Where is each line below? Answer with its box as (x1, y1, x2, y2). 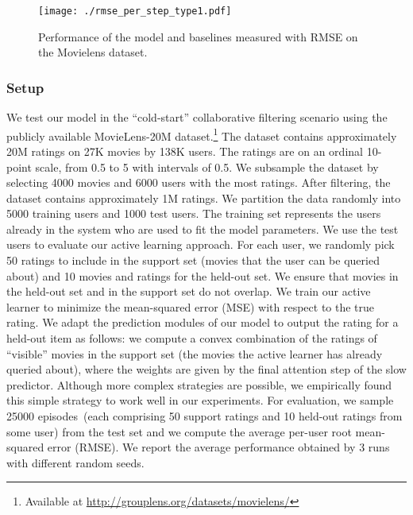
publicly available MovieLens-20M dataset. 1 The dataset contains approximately (6, 125, 397, 144)
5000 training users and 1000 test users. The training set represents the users (6, 205, 381, 222)
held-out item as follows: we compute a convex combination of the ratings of (6, 330, 377, 347)
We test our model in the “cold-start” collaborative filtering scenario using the (6, 109, 388, 126)
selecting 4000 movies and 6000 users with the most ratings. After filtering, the (6, 174, 391, 191)
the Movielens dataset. (38, 44, 148, 60)
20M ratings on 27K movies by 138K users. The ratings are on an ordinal (6, 142, 363, 159)
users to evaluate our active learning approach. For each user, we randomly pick (6, 236, 395, 253)
